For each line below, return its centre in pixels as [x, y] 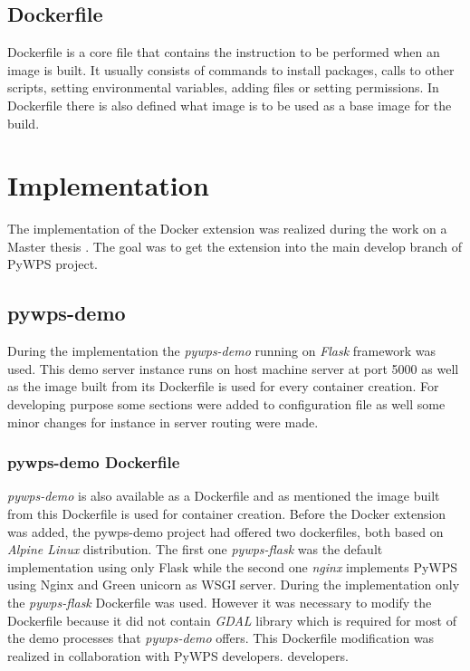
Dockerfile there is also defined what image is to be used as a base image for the [230, 105]
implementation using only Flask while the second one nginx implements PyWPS [233, 566]
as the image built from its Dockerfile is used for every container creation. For [223, 386]
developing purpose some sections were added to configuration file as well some [226, 404]
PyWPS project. [53, 264]
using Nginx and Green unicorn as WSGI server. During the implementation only [234, 585]
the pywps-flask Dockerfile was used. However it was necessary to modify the [220, 603]
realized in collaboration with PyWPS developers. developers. [178, 655]
